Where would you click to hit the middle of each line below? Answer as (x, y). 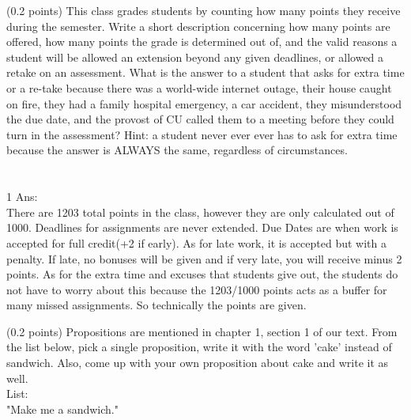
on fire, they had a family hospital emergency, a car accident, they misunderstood (204, 103)
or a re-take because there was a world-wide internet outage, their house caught (199, 87)
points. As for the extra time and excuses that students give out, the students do (202, 274)
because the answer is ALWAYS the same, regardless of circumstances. (177, 150)
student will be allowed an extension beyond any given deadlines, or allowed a (195, 57)
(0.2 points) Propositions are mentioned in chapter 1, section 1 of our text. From (202, 331)
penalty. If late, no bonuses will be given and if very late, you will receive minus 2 (204, 258)
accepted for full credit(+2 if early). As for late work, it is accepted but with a (197, 242)
